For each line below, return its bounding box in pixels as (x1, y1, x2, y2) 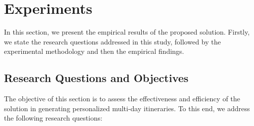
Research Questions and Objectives (4, 70, 189, 85)
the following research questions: (4, 113, 102, 123)
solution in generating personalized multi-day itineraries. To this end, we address (4, 103, 250, 113)
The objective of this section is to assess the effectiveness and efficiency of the (4, 93, 241, 104)
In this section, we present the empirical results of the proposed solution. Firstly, (4, 27, 250, 37)
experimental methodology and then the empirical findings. (4, 46, 184, 56)
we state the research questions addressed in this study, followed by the (4, 36, 221, 46)
